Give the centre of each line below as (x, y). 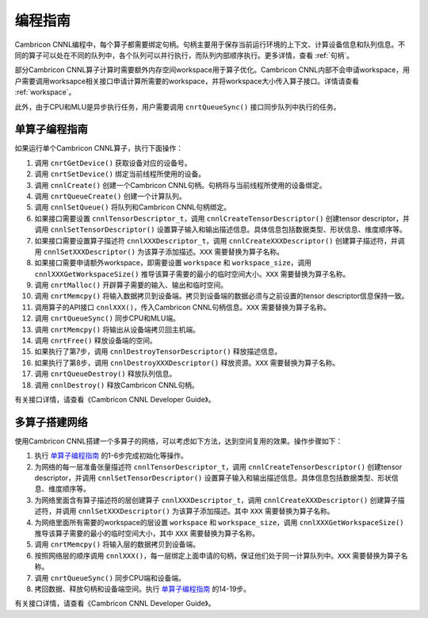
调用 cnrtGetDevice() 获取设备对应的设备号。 (113, 163)
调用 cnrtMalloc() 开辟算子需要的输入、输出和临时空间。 (131, 285)
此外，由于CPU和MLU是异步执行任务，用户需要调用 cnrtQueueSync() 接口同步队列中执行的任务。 (178, 106)
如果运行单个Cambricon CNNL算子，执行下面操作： (99, 148)
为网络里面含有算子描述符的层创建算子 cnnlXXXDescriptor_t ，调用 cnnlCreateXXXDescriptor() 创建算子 (216, 500)
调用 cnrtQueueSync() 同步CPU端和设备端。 (110, 578)
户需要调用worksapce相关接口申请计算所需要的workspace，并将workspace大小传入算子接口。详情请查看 (187, 81)
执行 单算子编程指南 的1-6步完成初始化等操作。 (111, 455)
